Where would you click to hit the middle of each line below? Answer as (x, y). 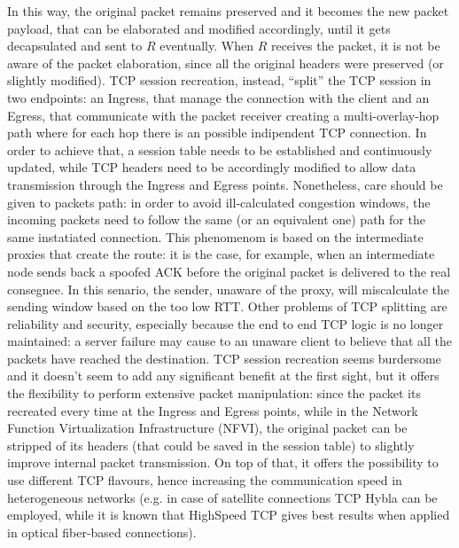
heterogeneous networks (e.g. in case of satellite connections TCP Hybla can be (222, 497)
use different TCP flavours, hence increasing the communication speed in (205, 480)
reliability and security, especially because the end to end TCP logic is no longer (226, 323)
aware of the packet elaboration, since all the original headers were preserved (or (226, 63)
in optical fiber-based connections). (102, 532)
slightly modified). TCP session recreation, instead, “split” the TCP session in (219, 80)
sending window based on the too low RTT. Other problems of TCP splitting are (227, 306)
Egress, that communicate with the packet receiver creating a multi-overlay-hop (223, 115)
